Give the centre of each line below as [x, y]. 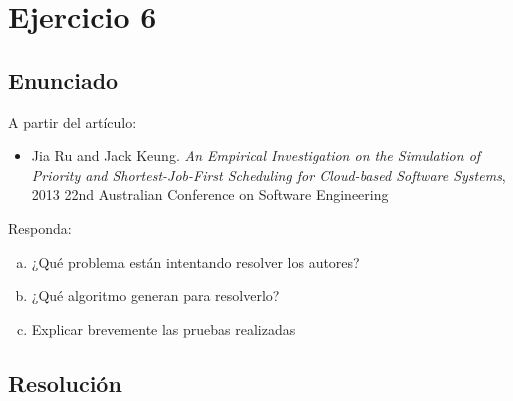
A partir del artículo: [72, 121]
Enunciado [63, 79]
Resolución [65, 382]
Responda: [40, 227]
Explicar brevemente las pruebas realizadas [163, 328]
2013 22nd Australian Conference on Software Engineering [210, 194]
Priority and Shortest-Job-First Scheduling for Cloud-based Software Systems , [268, 174]
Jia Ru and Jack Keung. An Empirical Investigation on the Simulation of [256, 155]
